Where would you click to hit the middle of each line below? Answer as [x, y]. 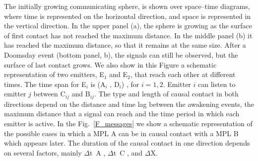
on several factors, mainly [43, 152]
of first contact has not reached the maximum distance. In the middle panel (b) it [128, 35]
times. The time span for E [45, 84]
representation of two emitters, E [54, 74]
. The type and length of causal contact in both [166, 94]
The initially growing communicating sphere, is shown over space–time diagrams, [127, 6]
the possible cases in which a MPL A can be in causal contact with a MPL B [121, 133]
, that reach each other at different [183, 74]
